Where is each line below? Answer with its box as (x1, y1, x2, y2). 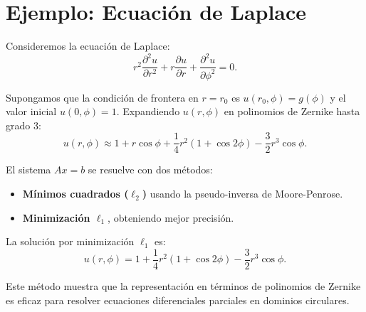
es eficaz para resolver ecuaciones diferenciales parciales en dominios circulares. (6, 292, 350, 307)
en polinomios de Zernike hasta (224, 104, 360, 119)
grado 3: (6, 117, 41, 132)
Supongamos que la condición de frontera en (6, 90, 199, 104)
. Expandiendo (116, 104, 180, 119)
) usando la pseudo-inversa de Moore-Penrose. (142, 186, 343, 201)
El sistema (6, 162, 51, 177)
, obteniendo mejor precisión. (108, 210, 234, 225)
